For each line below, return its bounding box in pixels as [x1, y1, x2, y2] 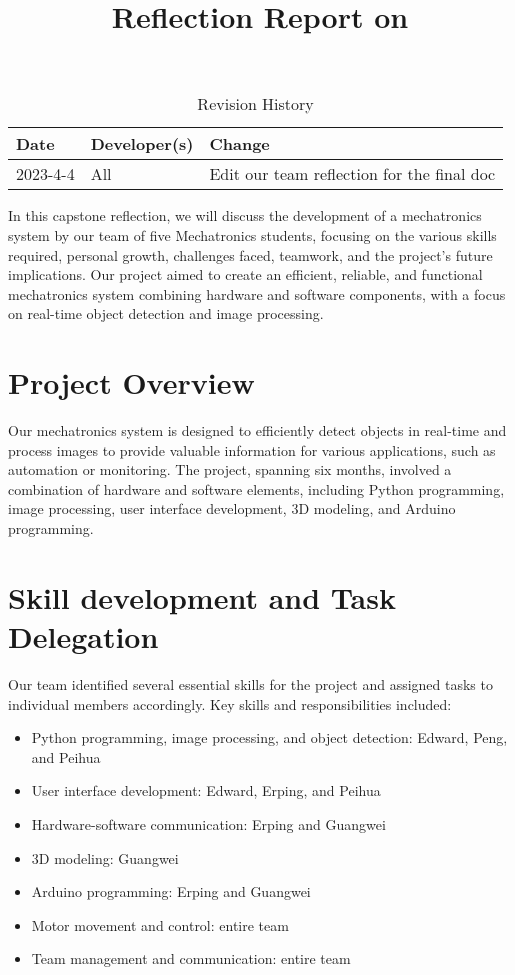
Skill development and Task [8, 576, 396, 617]
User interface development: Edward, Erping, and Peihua [31, 780, 381, 801]
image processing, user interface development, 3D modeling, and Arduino [8, 498, 456, 519]
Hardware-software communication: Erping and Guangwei [31, 813, 386, 834]
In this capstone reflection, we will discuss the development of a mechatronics [8, 205, 482, 226]
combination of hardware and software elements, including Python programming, [8, 478, 505, 499]
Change [209, 132, 270, 156]
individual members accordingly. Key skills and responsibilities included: [8, 693, 452, 714]
